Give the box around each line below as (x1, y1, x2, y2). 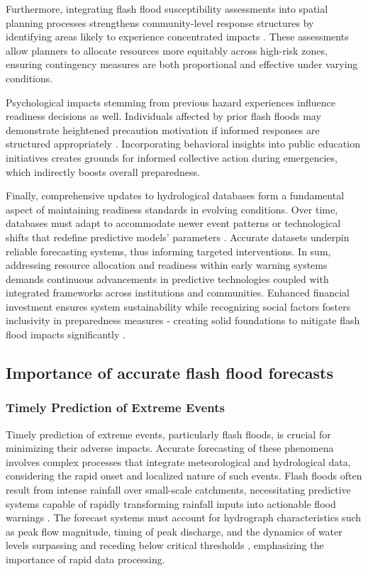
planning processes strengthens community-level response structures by (6, 15, 314, 30)
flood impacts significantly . (6, 327, 126, 342)
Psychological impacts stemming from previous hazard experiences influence (6, 94, 336, 109)
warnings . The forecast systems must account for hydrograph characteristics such (6, 510, 362, 525)
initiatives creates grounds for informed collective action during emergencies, (6, 150, 338, 165)
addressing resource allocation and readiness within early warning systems (6, 257, 328, 272)
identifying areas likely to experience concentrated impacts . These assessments (6, 29, 349, 44)
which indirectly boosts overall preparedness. (6, 164, 200, 179)
